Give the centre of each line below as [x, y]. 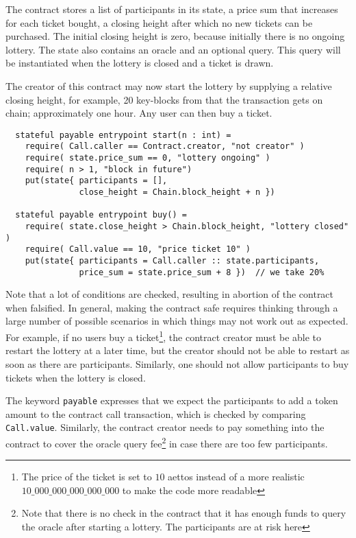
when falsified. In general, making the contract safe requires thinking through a [172, 307]
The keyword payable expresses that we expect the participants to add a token [172, 400]
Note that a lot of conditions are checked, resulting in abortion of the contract [170, 294]
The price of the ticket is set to [87, 477]
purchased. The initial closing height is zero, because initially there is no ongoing [175, 36]
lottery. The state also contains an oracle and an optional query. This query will [173, 49]
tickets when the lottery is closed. [76, 377]
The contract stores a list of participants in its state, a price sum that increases [172, 9]
